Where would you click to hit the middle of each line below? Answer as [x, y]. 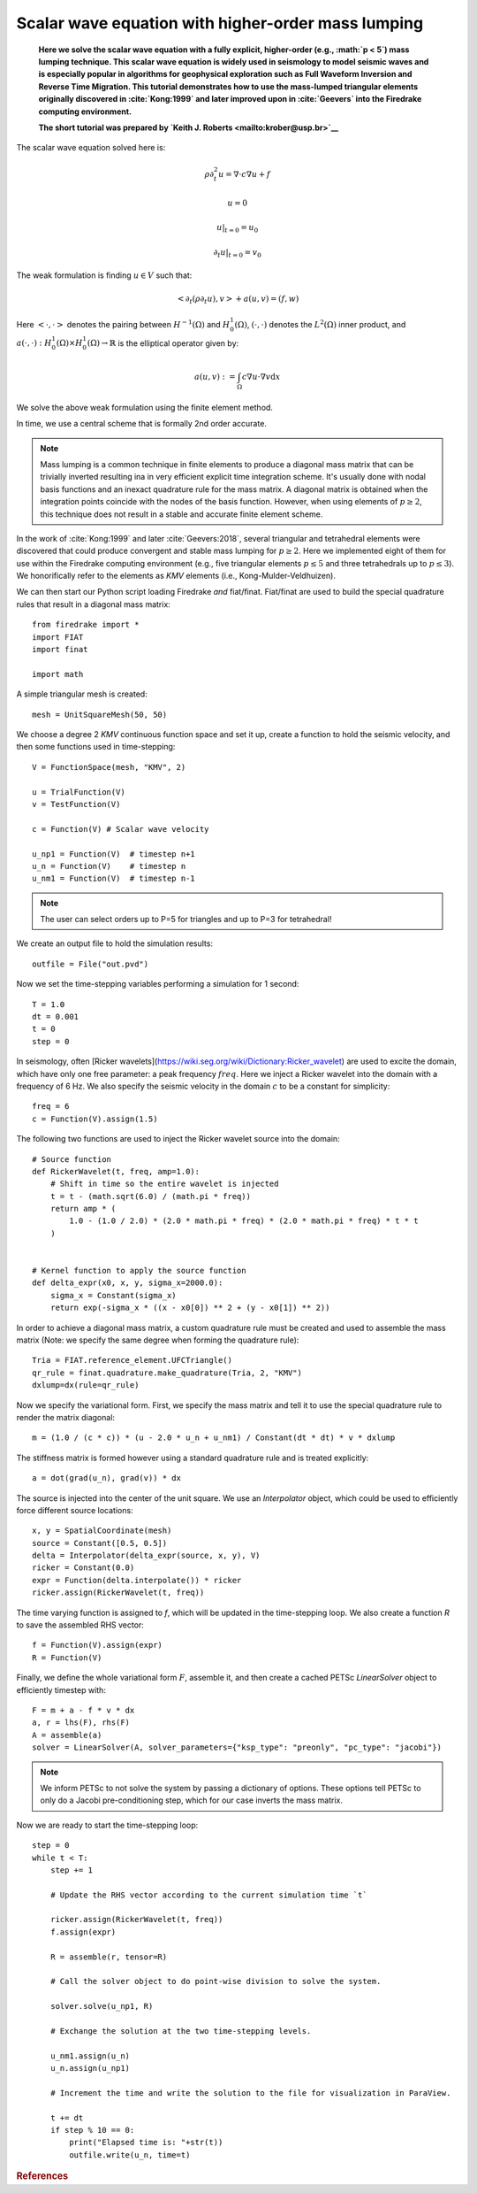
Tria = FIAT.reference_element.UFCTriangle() [132, 1360]
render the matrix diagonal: [65, 1417]
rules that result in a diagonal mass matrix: [94, 604]
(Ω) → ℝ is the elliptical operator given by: [163, 343]
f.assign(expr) [83, 1932]
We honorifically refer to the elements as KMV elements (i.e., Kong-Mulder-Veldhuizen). [176, 576]
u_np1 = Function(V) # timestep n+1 [114, 854]
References [42, 2176]
